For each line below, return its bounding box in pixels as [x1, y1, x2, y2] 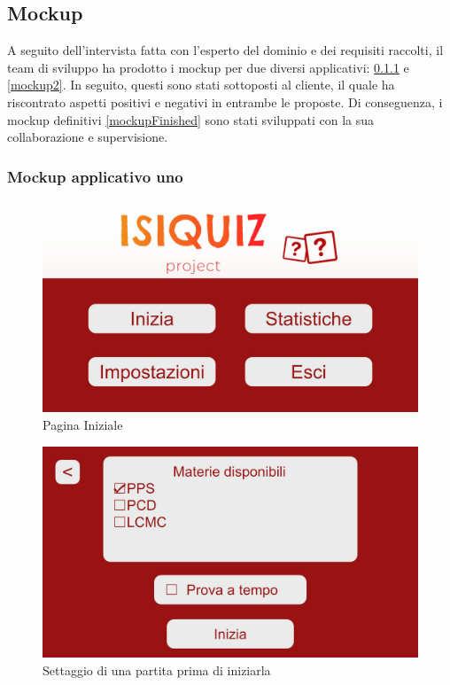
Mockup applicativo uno [7, 165, 183, 187]
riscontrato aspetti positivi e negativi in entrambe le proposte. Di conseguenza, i [7, 92, 443, 111]
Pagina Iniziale [43, 416, 123, 434]
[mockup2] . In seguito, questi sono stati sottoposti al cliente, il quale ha [7, 75, 395, 94]
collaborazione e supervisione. [7, 128, 168, 146]
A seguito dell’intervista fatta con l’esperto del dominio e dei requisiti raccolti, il [7, 41, 444, 59]
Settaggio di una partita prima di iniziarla [43, 660, 271, 679]
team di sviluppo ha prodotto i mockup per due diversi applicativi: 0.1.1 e [7, 58, 409, 76]
